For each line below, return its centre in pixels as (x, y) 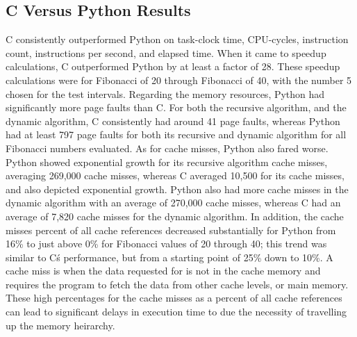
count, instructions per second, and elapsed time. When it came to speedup (166, 52)
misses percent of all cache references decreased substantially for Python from (171, 230)
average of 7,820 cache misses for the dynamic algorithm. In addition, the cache (175, 216)
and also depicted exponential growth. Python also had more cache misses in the (177, 189)
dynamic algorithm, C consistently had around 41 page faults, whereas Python (173, 121)
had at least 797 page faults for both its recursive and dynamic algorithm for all (176, 134)
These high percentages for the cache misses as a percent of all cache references (174, 298)
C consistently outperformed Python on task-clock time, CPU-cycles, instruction (177, 39)
